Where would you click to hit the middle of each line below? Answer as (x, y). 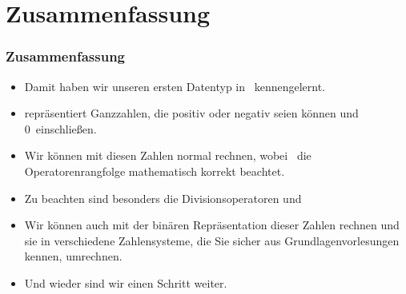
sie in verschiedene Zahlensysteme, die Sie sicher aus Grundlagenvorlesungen (212, 240)
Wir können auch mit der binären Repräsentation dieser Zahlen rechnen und (212, 225)
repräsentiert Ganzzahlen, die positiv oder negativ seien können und (191, 113)
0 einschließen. (60, 128)
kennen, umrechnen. (73, 256)
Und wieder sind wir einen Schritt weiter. (126, 282)
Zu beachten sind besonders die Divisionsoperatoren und (163, 198)
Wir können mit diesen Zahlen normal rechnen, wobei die (168, 155)
